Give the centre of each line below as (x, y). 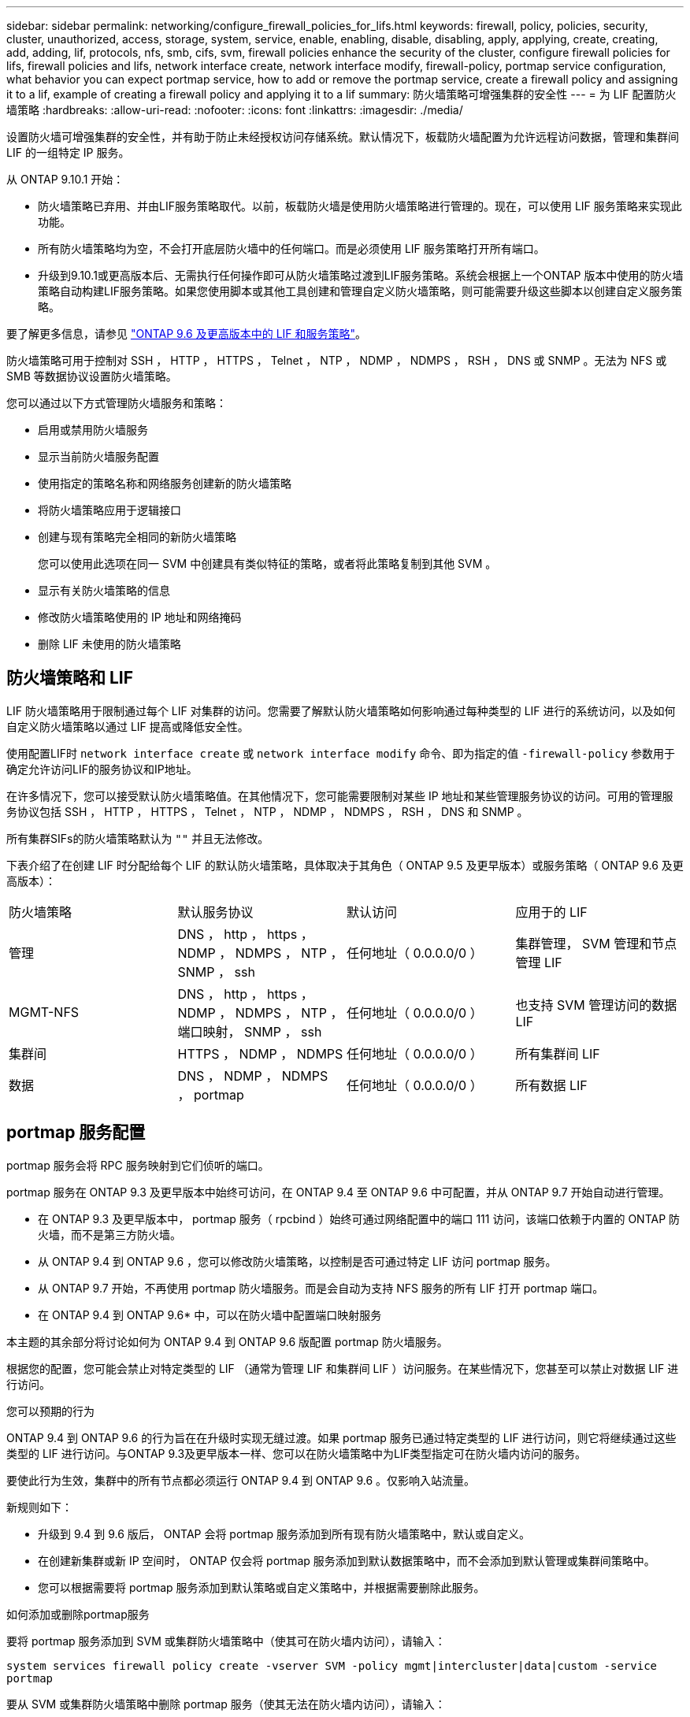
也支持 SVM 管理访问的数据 (596, 1005)
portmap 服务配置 (76, 1133)
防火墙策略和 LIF (70, 678)
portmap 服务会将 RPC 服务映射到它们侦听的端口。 (138, 1165)
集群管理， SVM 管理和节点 (596, 943)
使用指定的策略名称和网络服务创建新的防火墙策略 (165, 483)
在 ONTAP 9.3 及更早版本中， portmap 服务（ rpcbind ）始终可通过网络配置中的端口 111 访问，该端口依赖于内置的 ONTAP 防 (359, 1218)
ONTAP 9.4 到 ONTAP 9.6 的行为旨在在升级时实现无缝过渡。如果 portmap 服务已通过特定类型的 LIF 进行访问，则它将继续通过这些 (341, 1437)
